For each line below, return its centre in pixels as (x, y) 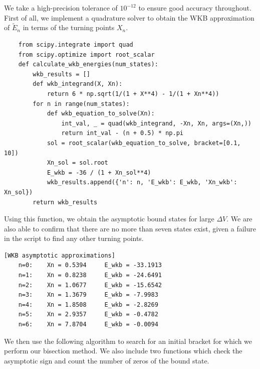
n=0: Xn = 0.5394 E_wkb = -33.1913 (90, 265)
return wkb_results (65, 202)
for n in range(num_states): (81, 104)
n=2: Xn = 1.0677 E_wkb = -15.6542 (90, 285)
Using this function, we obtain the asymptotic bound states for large (109, 219)
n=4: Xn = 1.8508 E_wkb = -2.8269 (88, 304)
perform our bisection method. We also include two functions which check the (123, 351)
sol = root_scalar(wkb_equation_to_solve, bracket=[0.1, (144, 143)
